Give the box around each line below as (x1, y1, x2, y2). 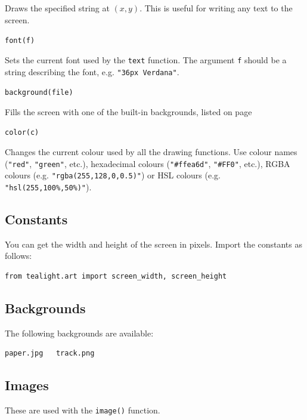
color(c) (5, 128, 39, 137)
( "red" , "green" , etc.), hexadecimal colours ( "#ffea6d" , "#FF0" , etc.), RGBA (5, 157, 290, 169)
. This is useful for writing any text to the (139, 2, 293, 14)
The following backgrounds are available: (5, 326, 154, 339)
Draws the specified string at (5, 2, 110, 14)
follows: (5, 249, 32, 262)
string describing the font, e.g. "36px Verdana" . (5, 65, 179, 78)
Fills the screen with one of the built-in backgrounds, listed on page (5, 105, 252, 118)
